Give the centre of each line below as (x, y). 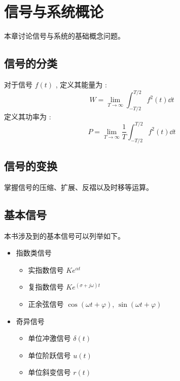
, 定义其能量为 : (81, 84)
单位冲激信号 (49, 338)
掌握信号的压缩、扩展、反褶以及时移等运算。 (79, 187)
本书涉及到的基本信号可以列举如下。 (64, 235)
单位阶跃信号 (49, 355)
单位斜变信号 (49, 372)
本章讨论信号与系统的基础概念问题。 (64, 36)
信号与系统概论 (54, 11)
